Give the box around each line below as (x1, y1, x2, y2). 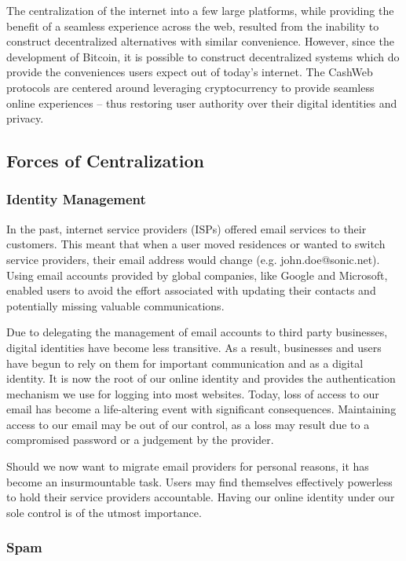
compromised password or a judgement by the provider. (6, 431, 274, 448)
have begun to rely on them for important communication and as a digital (6, 354, 364, 371)
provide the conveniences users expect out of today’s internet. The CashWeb (6, 64, 373, 80)
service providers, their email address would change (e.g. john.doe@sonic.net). (6, 251, 380, 267)
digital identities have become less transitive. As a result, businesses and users (6, 339, 382, 355)
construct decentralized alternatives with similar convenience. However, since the (6, 33, 394, 49)
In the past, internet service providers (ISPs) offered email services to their (6, 220, 367, 236)
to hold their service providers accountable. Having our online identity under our (6, 489, 395, 505)
